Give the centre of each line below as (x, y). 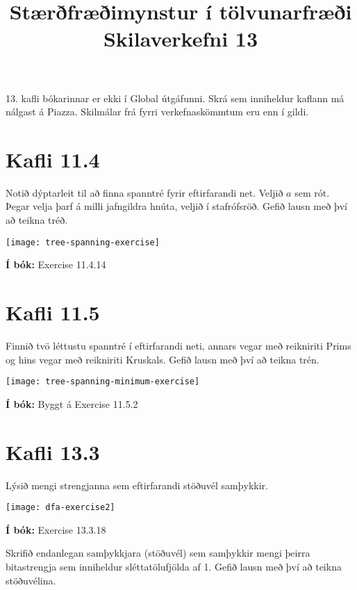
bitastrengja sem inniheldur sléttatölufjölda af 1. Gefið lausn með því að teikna (174, 567)
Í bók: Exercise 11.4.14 (56, 264)
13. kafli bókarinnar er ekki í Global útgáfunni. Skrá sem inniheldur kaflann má (175, 98)
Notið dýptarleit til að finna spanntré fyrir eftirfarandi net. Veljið (144, 192)
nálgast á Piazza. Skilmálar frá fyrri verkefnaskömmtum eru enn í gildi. (157, 112)
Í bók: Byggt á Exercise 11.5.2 (72, 403)
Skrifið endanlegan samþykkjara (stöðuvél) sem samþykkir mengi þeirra (158, 553)
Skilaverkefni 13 (181, 39)
